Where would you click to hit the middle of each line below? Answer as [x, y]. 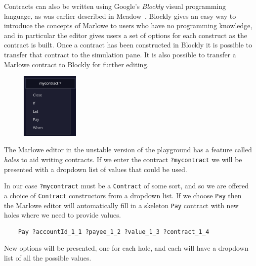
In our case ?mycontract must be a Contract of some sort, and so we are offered [127, 186]
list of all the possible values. [48, 258]
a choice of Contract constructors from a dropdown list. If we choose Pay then [123, 195]
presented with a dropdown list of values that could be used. [96, 169]
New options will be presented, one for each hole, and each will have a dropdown [126, 248]
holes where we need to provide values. [63, 215]
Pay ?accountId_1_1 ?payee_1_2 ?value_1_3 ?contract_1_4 [114, 232]
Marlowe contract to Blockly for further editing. [77, 64]
